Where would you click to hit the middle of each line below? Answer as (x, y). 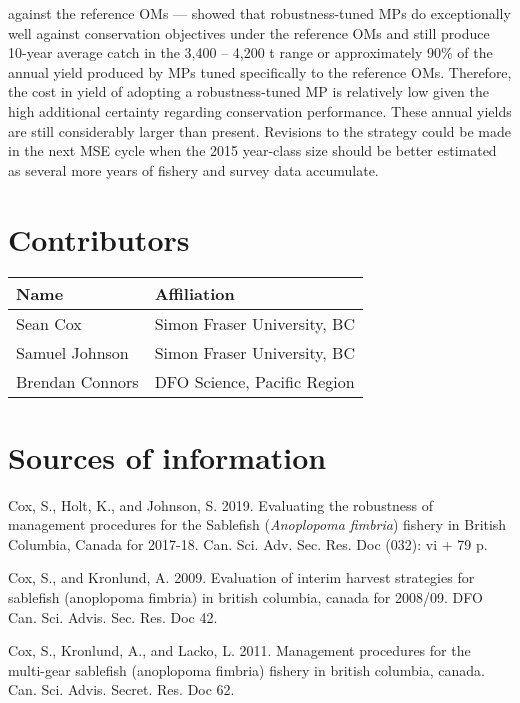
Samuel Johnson (72, 353)
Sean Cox (49, 324)
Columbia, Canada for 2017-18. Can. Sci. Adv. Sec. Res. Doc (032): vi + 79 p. (248, 543)
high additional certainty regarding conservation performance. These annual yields (260, 110)
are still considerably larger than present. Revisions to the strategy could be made (259, 130)
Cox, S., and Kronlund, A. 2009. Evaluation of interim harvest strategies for (241, 577)
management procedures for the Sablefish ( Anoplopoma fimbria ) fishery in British (257, 524)
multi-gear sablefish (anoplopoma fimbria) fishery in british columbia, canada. (246, 669)
